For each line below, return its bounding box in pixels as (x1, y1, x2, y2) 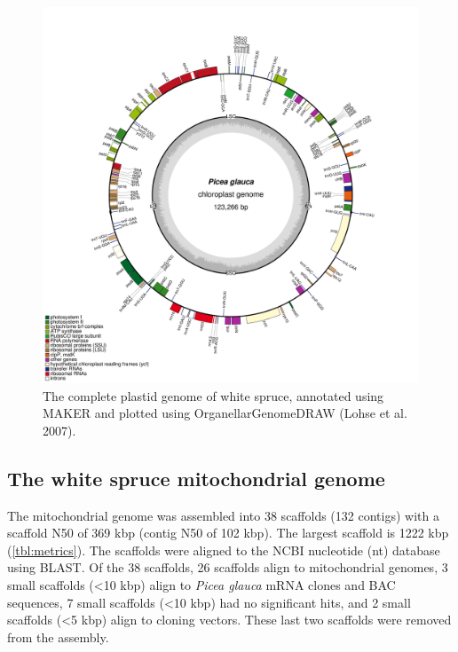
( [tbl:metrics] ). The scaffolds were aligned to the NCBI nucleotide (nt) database (7, 540, 440, 559)
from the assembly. (7, 627, 109, 646)
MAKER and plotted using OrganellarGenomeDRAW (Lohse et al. (43, 404, 407, 422)
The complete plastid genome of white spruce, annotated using (43, 386, 384, 405)
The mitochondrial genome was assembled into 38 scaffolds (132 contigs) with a (7, 506, 439, 524)
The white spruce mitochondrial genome (7, 464, 385, 491)
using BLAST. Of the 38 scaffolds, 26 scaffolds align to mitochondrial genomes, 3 (7, 558, 448, 577)
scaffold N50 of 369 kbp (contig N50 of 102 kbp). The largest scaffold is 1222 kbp (7, 523, 449, 542)
